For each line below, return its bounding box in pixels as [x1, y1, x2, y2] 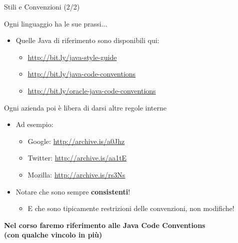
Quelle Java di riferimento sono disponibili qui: [15, 35, 159, 45]
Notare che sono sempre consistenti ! [15, 186, 130, 196]
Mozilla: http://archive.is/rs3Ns [27, 169, 125, 179]
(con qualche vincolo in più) [4, 229, 102, 240]
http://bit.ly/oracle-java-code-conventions [27, 85, 156, 95]
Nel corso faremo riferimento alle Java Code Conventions [4, 219, 205, 230]
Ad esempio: [15, 119, 53, 129]
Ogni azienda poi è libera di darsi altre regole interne [4, 102, 167, 112]
